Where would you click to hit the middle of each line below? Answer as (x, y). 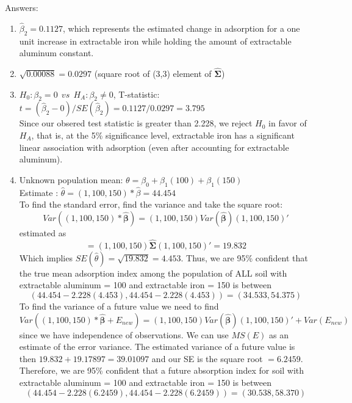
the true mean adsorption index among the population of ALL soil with (153, 273)
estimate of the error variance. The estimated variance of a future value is (157, 347)
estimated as (43, 232)
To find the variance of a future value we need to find (119, 306)
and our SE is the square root (207, 358)
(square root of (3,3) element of (153, 74)
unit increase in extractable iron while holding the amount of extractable (155, 41)
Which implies (46, 257)
